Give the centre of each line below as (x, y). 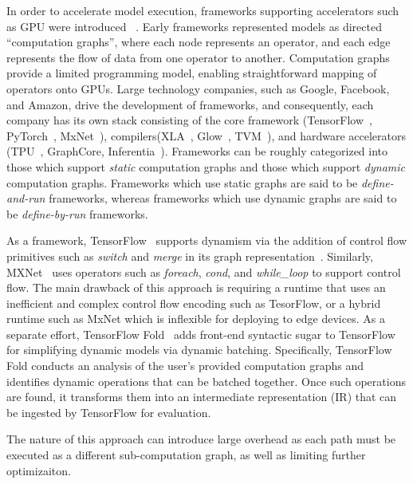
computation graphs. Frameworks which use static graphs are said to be (182, 182)
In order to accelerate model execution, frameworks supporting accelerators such (203, 10)
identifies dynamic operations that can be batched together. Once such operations (206, 381)
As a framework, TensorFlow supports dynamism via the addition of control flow (207, 240)
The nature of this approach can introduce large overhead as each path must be (201, 439)
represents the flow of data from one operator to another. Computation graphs (198, 57)
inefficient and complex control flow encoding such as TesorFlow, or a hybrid (194, 303)
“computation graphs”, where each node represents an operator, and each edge (199, 42)
